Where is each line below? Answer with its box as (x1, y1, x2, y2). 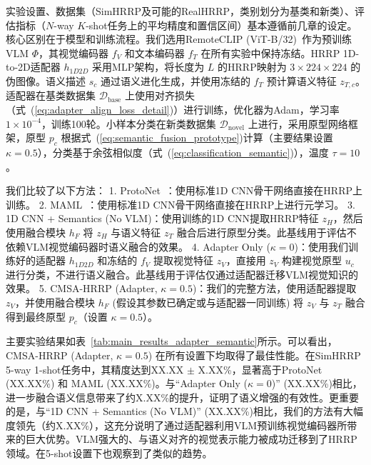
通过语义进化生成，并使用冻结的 (100, 73, 250, 88)
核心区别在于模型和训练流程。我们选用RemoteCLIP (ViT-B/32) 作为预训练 (6, 31, 352, 46)
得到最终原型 (6, 309, 66, 324)
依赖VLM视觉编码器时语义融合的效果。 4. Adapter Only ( (6, 239, 270, 254)
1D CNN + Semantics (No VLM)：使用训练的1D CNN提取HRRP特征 (6, 211, 319, 226)
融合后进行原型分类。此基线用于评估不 (176, 224, 357, 239)
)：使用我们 (294, 239, 349, 254)
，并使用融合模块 (15, 294, 96, 309)
